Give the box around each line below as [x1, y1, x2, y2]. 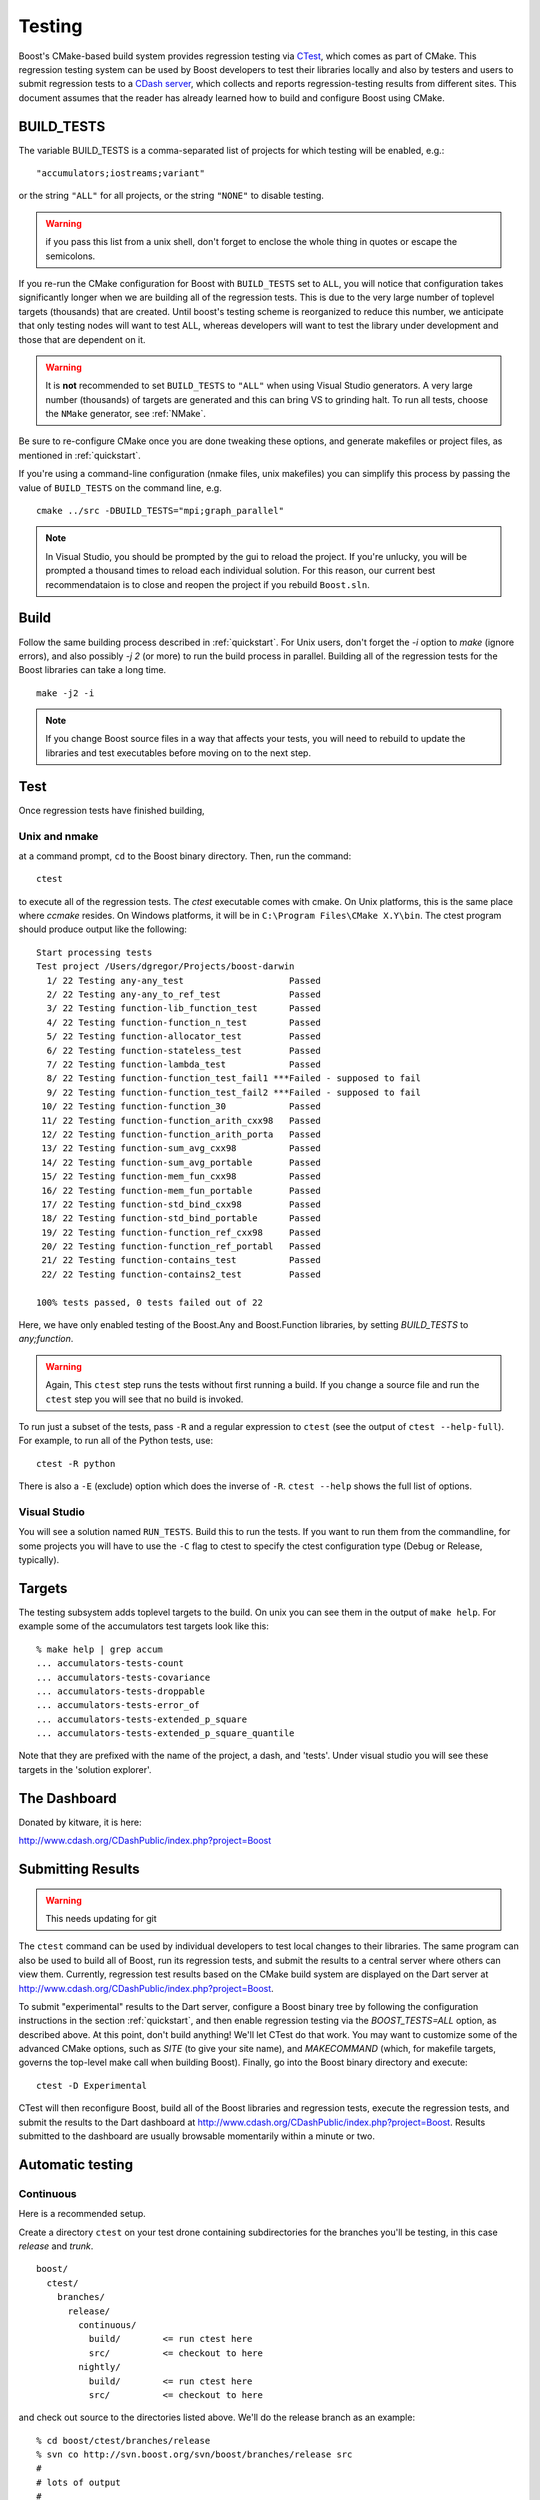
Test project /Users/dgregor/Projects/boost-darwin [36, 961, 295, 972]
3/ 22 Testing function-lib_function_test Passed [46, 1003, 322, 1014]
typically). [18, 1554, 60, 1566]
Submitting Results [18, 1860, 140, 1877]
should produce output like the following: [18, 923, 187, 935]
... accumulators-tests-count [36, 1658, 185, 1669]
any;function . [18, 1333, 74, 1345]
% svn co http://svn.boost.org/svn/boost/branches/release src [36, 2449, 353, 2460]
